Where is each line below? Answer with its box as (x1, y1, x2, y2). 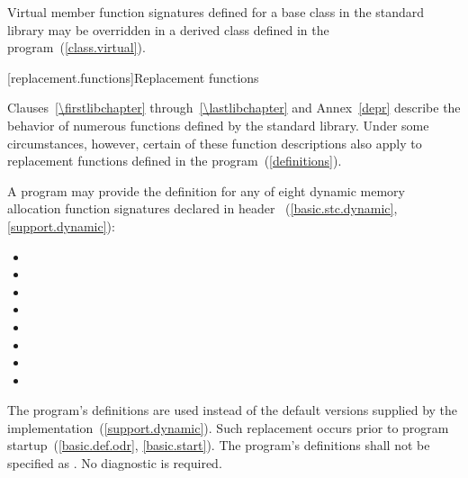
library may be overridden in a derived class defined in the (7, 20, 329, 39)
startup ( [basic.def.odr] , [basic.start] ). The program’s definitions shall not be (7, 436, 430, 455)
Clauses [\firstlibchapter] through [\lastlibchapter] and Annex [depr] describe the (7, 98, 461, 117)
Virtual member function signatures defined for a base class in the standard (7, 3, 425, 21)
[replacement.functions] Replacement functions (7, 68, 259, 86)
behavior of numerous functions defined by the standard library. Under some (7, 115, 429, 134)
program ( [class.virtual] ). (7, 38, 146, 57)
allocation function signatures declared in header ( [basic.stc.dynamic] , (7, 199, 398, 218)
